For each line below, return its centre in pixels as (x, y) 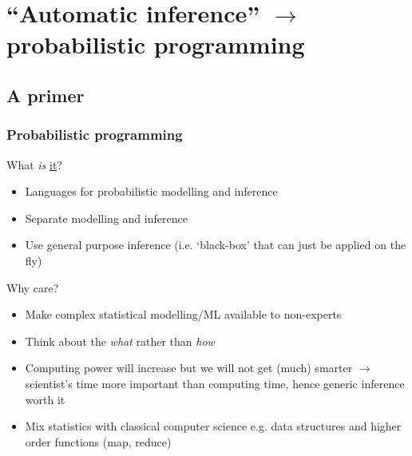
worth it (45, 399)
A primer (46, 95)
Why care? (33, 287)
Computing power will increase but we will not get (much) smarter (189, 368)
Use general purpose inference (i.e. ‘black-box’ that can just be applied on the (216, 245)
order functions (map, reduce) (98, 441)
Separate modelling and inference (106, 218)
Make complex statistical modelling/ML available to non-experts (183, 314)
